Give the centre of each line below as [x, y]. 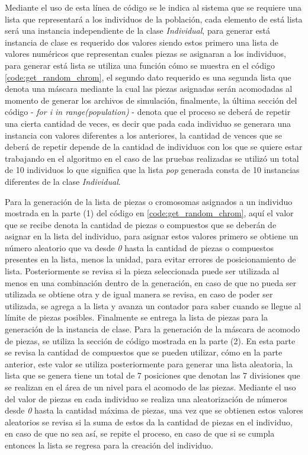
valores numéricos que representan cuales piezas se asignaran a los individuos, [145, 54]
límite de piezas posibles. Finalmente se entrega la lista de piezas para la [137, 317]
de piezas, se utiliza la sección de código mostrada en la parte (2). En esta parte [150, 340]
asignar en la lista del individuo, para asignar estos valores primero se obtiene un [152, 236]
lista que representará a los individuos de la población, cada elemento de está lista [154, 19]
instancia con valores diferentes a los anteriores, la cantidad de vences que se [144, 135]
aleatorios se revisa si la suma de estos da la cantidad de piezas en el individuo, [149, 422]
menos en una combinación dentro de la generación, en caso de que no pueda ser [151, 282]
